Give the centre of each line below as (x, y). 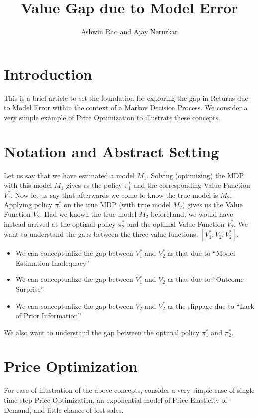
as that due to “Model (201, 253)
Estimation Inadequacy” (52, 262)
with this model (28, 185)
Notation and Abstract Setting (112, 151)
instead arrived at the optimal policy (60, 224)
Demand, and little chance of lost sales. (64, 409)
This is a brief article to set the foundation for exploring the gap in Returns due (126, 98)
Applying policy (28, 204)
